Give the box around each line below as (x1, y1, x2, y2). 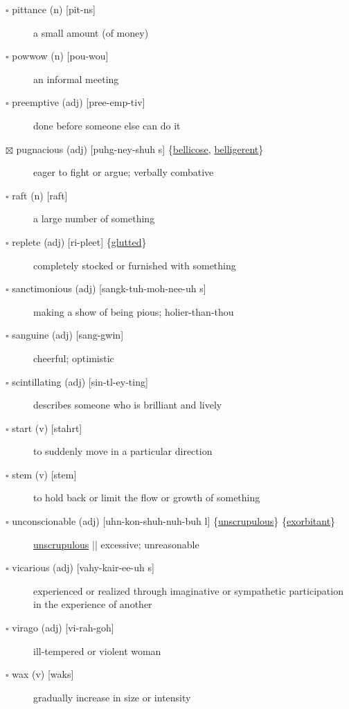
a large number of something (33, 211, 155, 226)
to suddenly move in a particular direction (33, 444, 213, 458)
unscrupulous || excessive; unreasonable (33, 537, 199, 551)
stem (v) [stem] (12, 467, 77, 481)
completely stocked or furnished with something (33, 258, 236, 272)
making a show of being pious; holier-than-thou (33, 304, 234, 318)
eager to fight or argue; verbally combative (33, 165, 214, 179)
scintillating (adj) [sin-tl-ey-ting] (12, 374, 148, 388)
